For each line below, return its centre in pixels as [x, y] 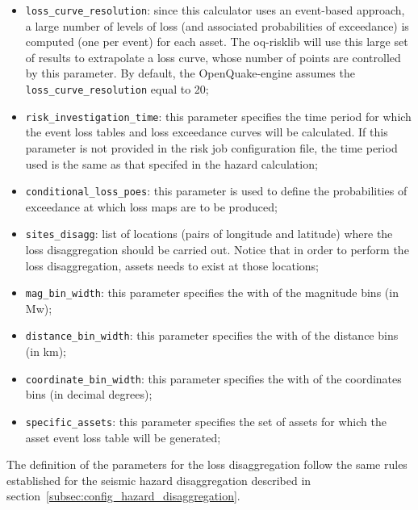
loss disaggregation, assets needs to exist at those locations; [172, 265]
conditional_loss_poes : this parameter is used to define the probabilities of [216, 191]
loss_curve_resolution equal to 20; [117, 89]
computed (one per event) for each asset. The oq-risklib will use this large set [217, 42]
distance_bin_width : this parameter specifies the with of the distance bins [212, 335]
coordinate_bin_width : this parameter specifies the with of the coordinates [213, 378]
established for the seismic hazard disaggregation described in [159, 480]
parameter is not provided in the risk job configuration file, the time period [211, 147]
